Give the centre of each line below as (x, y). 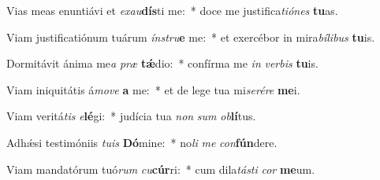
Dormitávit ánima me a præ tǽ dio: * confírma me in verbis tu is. (162, 63)
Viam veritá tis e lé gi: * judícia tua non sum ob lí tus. (131, 116)
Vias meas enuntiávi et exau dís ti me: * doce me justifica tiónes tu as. (172, 10)
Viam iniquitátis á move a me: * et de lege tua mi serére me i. (153, 89)
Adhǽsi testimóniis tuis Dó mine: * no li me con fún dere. (142, 142)
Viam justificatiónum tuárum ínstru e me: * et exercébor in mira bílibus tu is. (191, 37)
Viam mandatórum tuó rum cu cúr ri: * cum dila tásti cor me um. (161, 169)
